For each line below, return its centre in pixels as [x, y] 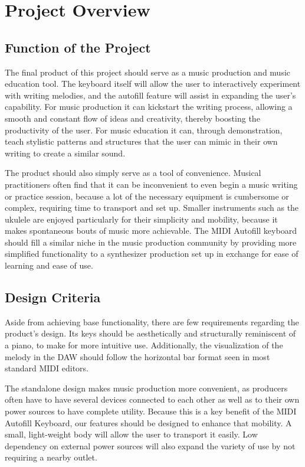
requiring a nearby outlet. [51, 457]
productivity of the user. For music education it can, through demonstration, [144, 130]
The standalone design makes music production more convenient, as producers [146, 388]
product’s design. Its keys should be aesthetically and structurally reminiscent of [150, 333]
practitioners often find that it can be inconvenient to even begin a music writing [151, 184]
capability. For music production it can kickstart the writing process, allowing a [149, 107]
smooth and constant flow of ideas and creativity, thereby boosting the [132, 118]
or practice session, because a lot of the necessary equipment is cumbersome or [147, 196]
